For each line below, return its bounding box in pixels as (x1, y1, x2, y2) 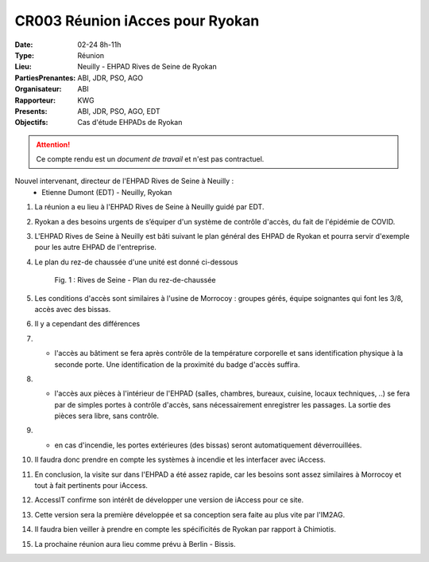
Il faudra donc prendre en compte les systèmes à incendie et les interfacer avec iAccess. (34, 455, 326, 465)
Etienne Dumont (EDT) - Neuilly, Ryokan (41, 187, 172, 197)
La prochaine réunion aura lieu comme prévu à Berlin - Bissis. (34, 539, 236, 548)
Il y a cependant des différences (34, 319, 141, 329)
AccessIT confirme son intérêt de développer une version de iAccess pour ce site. (34, 495, 304, 505)
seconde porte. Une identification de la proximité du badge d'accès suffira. (54, 359, 300, 369)
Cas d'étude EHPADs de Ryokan (77, 118, 183, 127)
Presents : (14, 106, 48, 115)
